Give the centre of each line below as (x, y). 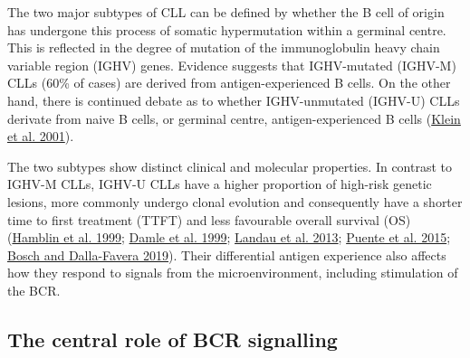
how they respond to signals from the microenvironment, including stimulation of (233, 273)
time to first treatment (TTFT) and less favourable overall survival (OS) (209, 219)
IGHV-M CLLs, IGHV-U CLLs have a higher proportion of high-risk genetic (220, 184)
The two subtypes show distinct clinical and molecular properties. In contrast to (230, 166)
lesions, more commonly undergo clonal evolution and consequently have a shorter (235, 201)
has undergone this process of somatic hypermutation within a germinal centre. (227, 29)
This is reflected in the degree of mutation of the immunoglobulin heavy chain (224, 47)
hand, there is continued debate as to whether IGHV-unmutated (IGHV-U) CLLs (234, 100)
